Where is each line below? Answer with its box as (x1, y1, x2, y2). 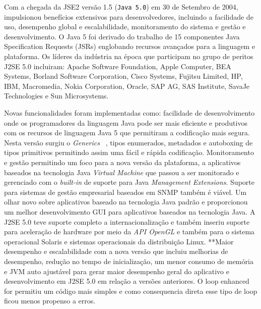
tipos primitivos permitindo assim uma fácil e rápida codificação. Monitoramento (4, 147, 254, 158)
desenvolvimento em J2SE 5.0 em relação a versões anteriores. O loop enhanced (4, 276, 249, 286)
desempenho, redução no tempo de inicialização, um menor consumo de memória (4, 255, 253, 266)
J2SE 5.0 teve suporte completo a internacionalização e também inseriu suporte (4, 216, 250, 227)
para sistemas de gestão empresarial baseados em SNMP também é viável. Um (4, 186, 247, 197)
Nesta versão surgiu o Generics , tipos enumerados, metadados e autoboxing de (4, 137, 253, 147)
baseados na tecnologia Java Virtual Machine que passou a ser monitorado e (4, 167, 239, 177)
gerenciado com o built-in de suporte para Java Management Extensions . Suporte (4, 177, 254, 187)
